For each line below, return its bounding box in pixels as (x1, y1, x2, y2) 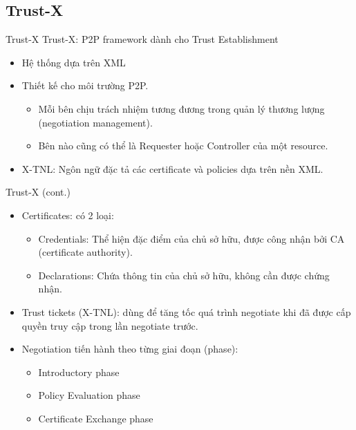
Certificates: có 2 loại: (21, 207, 114, 222)
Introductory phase (38, 364, 120, 379)
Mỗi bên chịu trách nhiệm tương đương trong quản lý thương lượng (38, 101, 325, 115)
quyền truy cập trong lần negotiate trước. (21, 318, 198, 333)
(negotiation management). (38, 115, 153, 129)
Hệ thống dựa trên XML (21, 55, 126, 69)
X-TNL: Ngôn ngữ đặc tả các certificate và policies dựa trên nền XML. (21, 161, 324, 176)
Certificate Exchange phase (38, 411, 153, 425)
